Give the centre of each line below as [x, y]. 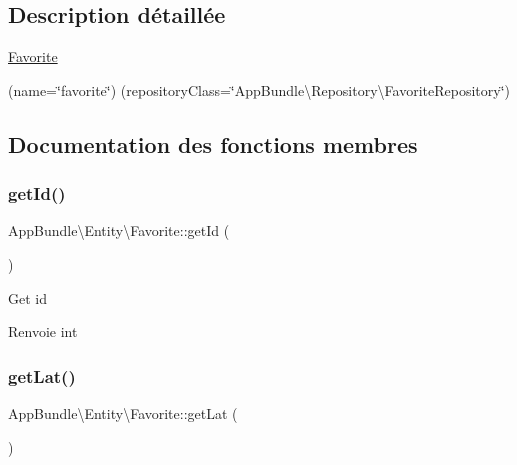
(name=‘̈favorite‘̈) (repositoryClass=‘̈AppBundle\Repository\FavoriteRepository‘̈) [259, 89]
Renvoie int [43, 331]
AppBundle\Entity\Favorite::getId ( [119, 230]
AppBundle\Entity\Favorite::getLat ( [123, 412]
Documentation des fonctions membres [213, 143]
